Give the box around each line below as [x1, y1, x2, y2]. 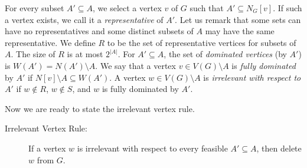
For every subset [5, 2, 64, 14]
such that [190, 2, 224, 14]
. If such [273, 2, 302, 14]
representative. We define [5, 36, 96, 48]
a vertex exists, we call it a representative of [5, 13, 164, 25]
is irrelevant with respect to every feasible [77, 141, 228, 154]
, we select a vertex [93, 2, 162, 14]
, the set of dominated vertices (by [164, 48, 287, 60]
